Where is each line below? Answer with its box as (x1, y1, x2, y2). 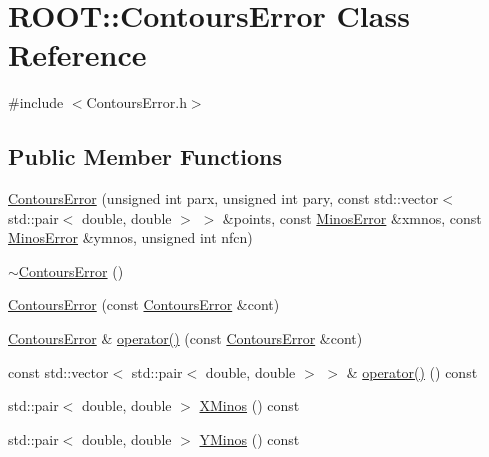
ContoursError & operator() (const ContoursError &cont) (8, 328, 363, 349)
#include (8, 92, 64, 113)
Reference (8, 34, 147, 75)
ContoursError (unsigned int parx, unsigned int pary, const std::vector (8, 188, 439, 209)
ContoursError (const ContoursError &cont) (8, 294, 280, 315)
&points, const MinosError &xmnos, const (222, 207, 482, 228)
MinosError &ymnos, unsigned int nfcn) (8, 227, 253, 248)
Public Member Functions (8, 141, 282, 172)
